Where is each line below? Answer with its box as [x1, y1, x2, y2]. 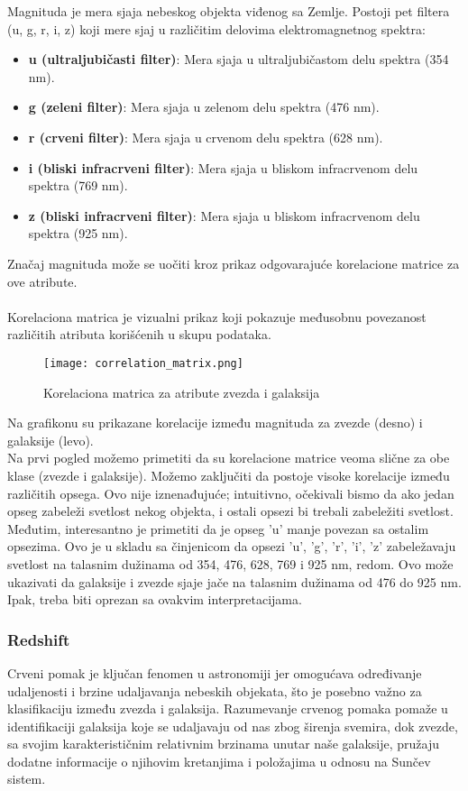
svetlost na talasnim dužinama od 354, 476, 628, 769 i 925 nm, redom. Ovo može [7, 554, 454, 573]
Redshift [7, 628, 70, 650]
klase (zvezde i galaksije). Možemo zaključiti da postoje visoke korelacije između [7, 465, 450, 484]
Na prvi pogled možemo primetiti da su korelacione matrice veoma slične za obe [7, 448, 450, 467]
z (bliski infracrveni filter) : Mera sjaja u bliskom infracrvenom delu [28, 206, 420, 225]
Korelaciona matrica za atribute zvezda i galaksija [43, 382, 320, 401]
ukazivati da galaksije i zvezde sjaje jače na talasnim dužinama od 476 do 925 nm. [7, 572, 462, 591]
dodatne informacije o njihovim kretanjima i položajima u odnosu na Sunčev [7, 751, 431, 770]
